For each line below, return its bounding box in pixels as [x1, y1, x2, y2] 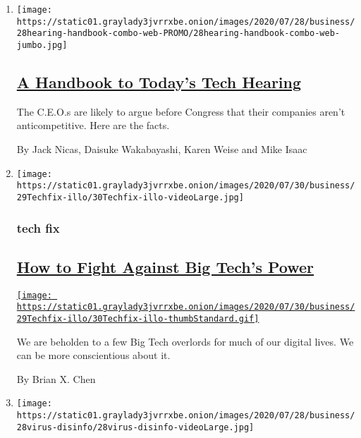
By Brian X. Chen [16, 371, 96, 386]
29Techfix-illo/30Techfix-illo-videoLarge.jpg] [16, 192, 244, 202]
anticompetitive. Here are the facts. [16, 118, 170, 133]
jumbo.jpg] [16, 39, 68, 50]
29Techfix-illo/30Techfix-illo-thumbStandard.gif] [16, 313, 259, 324]
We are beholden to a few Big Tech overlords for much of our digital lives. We [16, 334, 354, 348]
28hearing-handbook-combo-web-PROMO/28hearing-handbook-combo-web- [16, 28, 340, 39]
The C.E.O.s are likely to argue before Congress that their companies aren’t [16, 104, 345, 118]
